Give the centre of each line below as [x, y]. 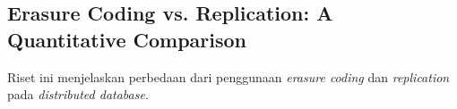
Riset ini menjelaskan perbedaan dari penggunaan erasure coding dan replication [228, 76]
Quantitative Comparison [127, 39]
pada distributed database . [78, 94]
